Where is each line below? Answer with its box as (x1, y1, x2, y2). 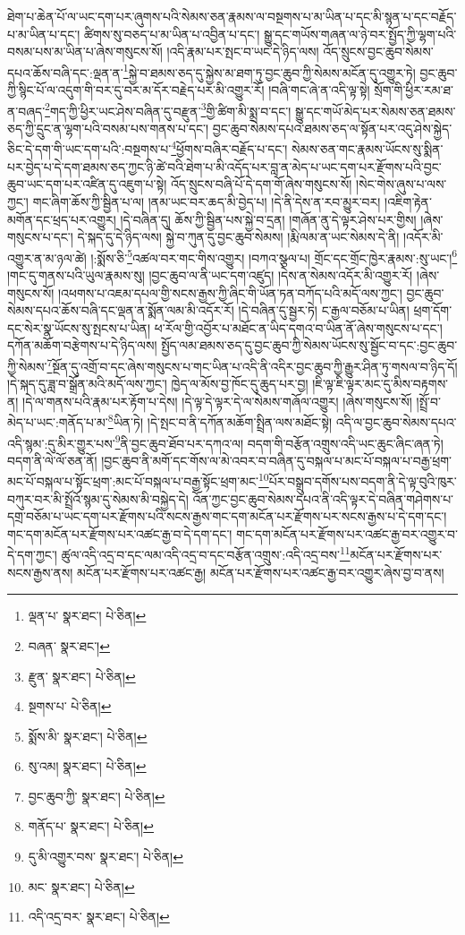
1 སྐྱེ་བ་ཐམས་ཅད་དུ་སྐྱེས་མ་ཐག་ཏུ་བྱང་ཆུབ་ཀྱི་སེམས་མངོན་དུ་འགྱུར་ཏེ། (123, 60, 416, 81)
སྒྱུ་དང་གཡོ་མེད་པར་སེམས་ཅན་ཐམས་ (294, 101, 456, 120)
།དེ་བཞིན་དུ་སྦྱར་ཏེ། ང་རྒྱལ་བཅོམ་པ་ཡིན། (238, 301, 410, 320)
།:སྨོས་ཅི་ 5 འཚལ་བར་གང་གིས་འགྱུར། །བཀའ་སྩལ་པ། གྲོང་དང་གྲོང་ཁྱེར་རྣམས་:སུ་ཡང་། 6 (90, 245, 458, 267)
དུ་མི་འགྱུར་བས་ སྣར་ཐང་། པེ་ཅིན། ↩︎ (28, 847, 183, 866)
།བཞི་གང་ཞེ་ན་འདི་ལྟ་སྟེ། (268, 81, 370, 99)
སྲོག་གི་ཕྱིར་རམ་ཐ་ (374, 81, 453, 99)
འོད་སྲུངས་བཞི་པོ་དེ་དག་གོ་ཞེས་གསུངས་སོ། (171, 175, 352, 193)
